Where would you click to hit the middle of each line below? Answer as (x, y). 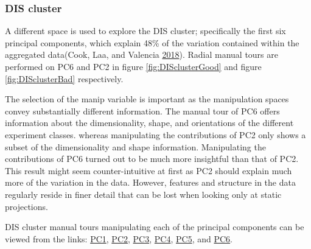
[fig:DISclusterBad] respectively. (64, 78)
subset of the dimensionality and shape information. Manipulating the (135, 146)
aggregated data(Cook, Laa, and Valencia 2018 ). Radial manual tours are (142, 54)
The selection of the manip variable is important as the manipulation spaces (147, 99)
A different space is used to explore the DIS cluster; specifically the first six (145, 31)
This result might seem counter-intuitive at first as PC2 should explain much (149, 170)
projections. (26, 206)
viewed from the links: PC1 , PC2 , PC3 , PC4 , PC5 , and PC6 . (119, 238)
